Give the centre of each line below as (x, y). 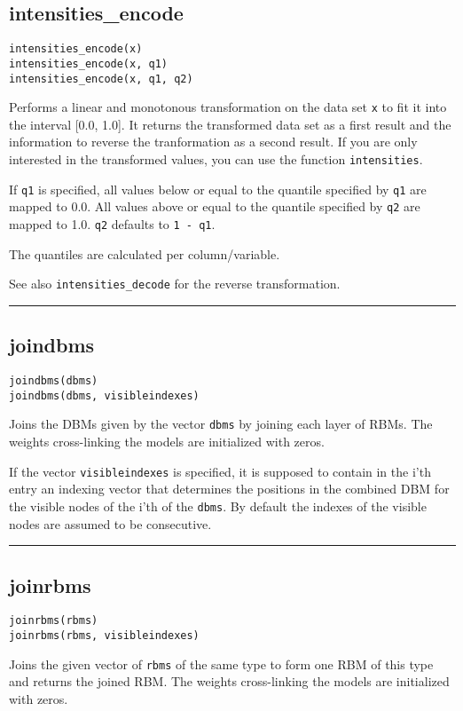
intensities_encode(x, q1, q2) (101, 79)
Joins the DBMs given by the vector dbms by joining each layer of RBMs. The (221, 424)
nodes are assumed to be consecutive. (110, 523)
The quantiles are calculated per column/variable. (145, 253)
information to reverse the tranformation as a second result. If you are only (213, 142)
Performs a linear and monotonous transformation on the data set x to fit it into (228, 107)
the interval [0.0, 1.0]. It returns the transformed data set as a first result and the (230, 124)
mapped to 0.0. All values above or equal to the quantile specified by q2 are (215, 206)
